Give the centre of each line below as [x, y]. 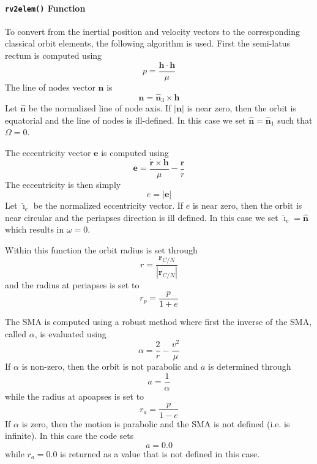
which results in [35, 229]
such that [295, 120]
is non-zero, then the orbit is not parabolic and [110, 366]
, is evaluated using [70, 333]
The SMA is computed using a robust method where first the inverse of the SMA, [158, 321]
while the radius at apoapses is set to [75, 396]
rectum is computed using [54, 55]
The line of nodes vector [50, 87]
